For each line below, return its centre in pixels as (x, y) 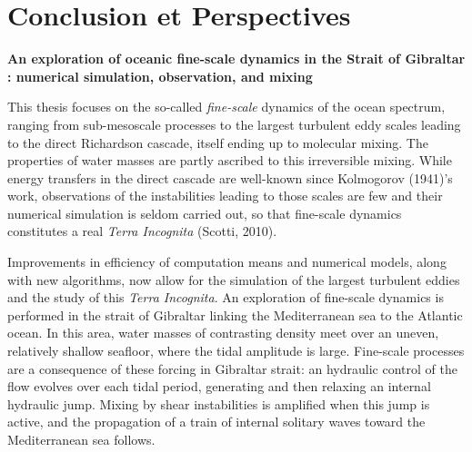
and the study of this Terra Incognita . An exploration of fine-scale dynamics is (226, 297)
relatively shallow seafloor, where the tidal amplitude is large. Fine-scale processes (236, 351)
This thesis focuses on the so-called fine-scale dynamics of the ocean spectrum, (226, 107)
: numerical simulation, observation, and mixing (160, 76)
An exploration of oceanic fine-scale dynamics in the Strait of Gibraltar (236, 59)
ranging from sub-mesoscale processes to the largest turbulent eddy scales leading (234, 124)
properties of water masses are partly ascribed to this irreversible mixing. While (230, 160)
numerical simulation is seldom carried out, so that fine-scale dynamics (205, 213)
